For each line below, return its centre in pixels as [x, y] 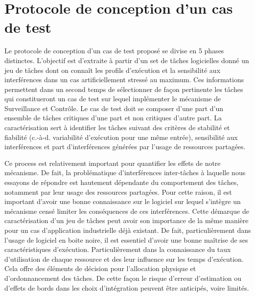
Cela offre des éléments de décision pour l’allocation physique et [100, 268]
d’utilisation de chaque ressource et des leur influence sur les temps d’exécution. [124, 259]
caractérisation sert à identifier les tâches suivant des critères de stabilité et [117, 127]
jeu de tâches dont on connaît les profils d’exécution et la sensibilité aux [113, 70]
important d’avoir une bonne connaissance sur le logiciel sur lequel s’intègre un [123, 201]
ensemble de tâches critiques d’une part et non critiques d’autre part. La [113, 118]
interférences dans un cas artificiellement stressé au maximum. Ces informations [124, 80]
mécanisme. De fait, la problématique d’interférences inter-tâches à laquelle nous [125, 172]
